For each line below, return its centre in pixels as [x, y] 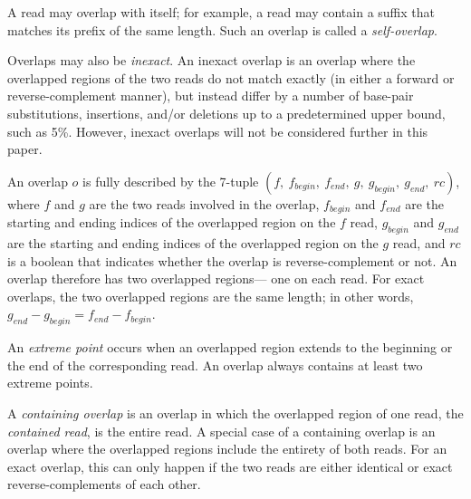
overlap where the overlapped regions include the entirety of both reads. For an [227, 449]
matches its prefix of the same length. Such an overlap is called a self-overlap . [222, 29]
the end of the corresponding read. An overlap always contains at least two [215, 365]
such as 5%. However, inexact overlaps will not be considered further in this [218, 131]
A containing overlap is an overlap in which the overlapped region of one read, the [235, 413]
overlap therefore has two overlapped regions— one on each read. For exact [216, 278]
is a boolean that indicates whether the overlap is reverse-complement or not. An [232, 260]
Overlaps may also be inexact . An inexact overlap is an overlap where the [211, 60]
